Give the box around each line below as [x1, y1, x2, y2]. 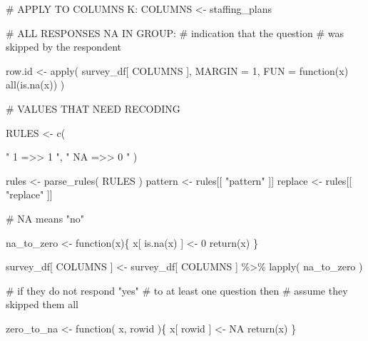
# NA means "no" [6, 210, 85, 225]
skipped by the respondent [6, 39, 121, 54]
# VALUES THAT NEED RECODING [6, 101, 180, 116]
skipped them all [6, 297, 78, 312]
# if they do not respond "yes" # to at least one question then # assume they [6, 283, 348, 297]
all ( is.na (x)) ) [6, 77, 65, 92]
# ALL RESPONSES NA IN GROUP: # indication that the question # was [6, 25, 344, 40]
